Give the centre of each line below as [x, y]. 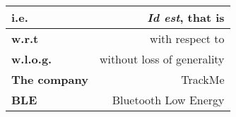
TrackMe [203, 79]
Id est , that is [186, 17]
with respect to [187, 38]
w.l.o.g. [32, 59]
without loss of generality [162, 59]
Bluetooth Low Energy [168, 100]
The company [50, 79]
